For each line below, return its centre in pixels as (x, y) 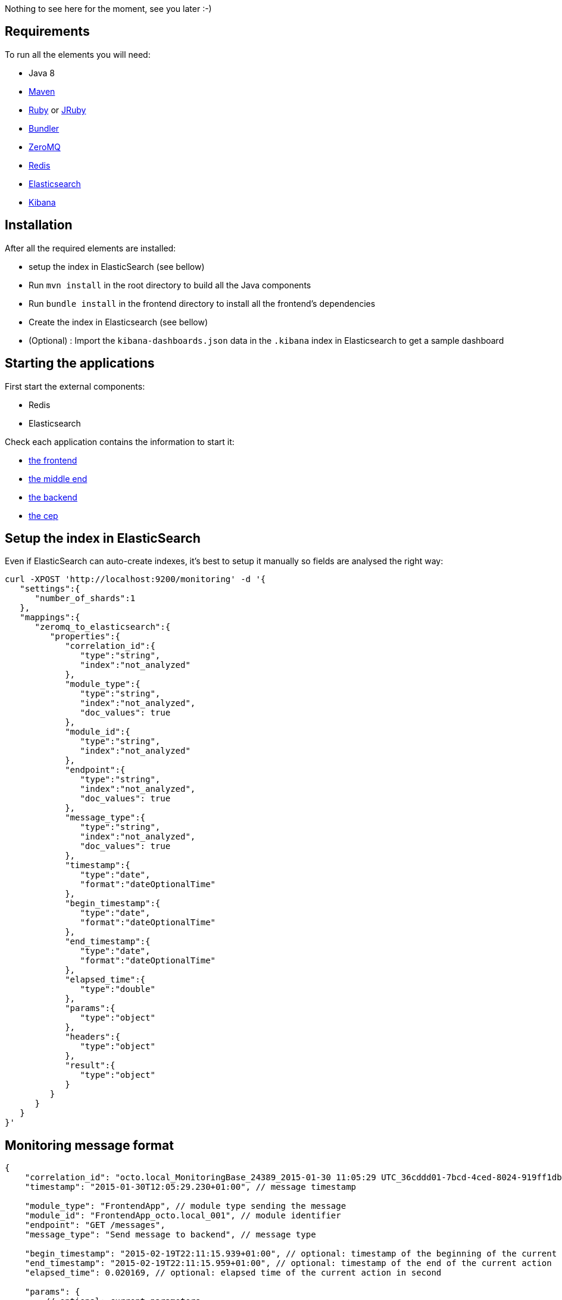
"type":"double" (118, 989)
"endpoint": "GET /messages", (95, 1225)
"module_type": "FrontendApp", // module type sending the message (185, 1206)
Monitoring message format (89, 1145)
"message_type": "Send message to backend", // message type (170, 1235)
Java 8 (42, 73)
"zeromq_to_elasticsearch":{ (103, 627)
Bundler (44, 128)
